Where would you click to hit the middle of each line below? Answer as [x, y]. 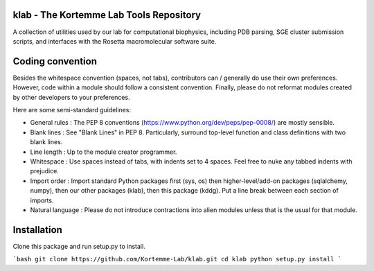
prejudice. [44, 171]
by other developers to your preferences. [72, 97]
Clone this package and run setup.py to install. [79, 246]
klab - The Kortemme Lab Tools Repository [107, 15]
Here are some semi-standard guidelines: [72, 110]
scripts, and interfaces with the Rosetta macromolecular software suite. [115, 41]
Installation [37, 230]
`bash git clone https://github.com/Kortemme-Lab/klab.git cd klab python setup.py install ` [177, 259]
